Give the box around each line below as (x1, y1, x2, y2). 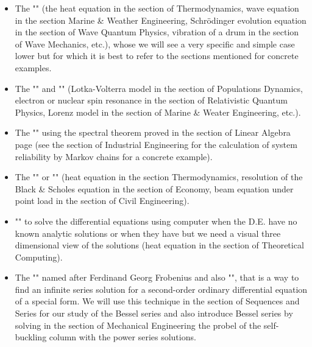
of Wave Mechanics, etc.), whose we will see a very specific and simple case (15, 37, 295, 50)
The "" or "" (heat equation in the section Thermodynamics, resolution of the (15, 170, 303, 183)
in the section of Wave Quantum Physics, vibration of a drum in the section (15, 26, 299, 38)
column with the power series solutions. (49, 331, 196, 343)
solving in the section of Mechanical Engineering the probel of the (15, 318, 261, 331)
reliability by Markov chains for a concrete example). (15, 150, 213, 163)
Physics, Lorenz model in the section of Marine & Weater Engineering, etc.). (15, 105, 301, 118)
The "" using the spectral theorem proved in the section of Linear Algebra (15, 126, 291, 139)
